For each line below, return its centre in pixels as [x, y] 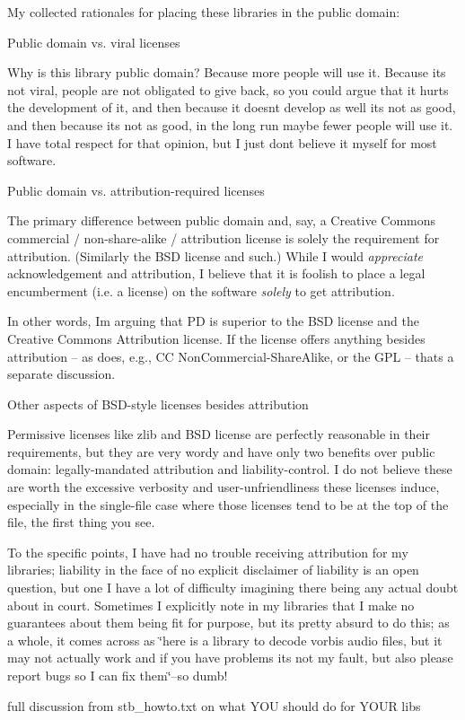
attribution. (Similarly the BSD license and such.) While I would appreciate [215, 255]
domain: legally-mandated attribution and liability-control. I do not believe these [230, 469]
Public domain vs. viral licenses [94, 42]
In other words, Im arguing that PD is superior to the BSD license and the [214, 321]
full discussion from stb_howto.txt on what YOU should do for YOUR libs [214, 705]
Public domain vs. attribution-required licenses [136, 190]
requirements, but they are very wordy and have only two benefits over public [221, 451]
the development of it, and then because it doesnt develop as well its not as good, [232, 107]
